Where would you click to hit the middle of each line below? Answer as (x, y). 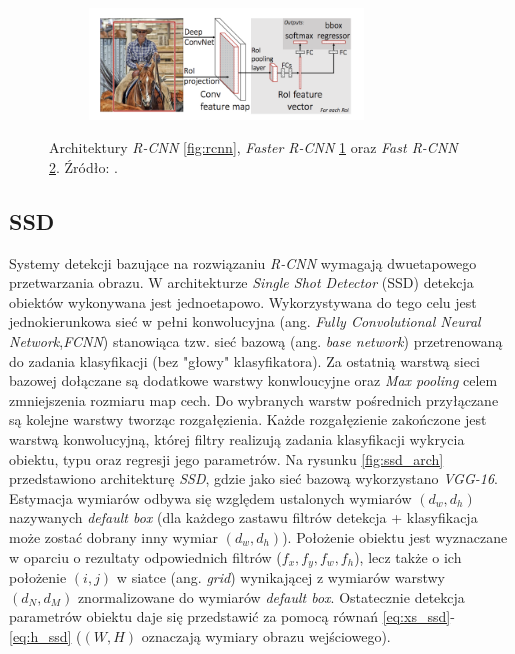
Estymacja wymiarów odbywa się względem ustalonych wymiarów (210, 497)
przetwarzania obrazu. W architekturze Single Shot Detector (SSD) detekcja (241, 282)
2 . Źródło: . (83, 166)
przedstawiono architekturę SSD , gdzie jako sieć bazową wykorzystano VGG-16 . (254, 478)
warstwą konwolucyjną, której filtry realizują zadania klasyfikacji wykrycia (237, 438)
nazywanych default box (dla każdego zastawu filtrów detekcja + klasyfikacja (243, 517)
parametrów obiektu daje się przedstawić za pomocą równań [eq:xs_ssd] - (232, 616)
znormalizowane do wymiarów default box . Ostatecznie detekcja (271, 596)
